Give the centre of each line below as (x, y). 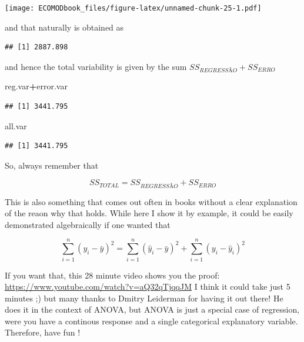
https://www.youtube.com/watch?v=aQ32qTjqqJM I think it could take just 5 (148, 286)
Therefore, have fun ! (43, 332)
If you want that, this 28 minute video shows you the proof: (112, 275)
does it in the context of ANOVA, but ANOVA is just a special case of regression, (152, 309)
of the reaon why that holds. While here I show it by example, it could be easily (149, 213)
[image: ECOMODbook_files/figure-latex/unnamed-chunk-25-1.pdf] (133, 8)
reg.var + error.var (36, 86)
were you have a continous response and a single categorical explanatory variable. (151, 321)
